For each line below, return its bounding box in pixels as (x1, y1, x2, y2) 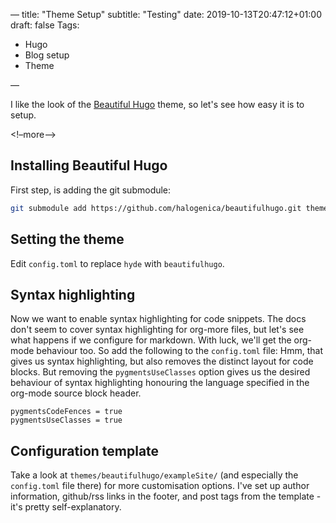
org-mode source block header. (10, 387, 142, 399)
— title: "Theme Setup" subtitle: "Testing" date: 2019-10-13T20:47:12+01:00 (10, 9, 323, 20)
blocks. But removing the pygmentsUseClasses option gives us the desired (10, 366, 311, 378)
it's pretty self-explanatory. (10, 501, 122, 513)
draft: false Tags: (10, 19, 80, 31)
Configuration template (10, 442, 160, 459)
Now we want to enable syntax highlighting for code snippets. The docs (10, 313, 307, 325)
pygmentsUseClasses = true (10, 415, 123, 426)
